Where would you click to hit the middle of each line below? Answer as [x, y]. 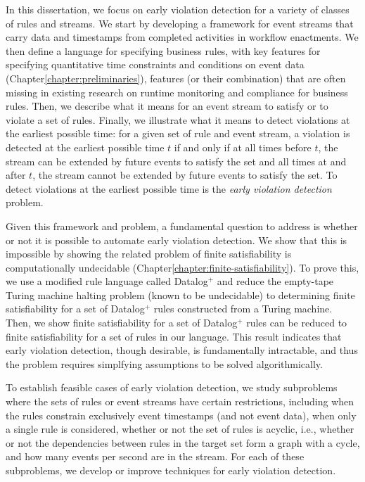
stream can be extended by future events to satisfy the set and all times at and [176, 161]
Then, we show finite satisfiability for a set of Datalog [122, 323]
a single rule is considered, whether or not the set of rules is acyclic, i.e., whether [180, 429]
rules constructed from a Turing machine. [243, 309]
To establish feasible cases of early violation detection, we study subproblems [172, 387]
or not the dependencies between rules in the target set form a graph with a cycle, [183, 442]
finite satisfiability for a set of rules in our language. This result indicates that [174, 336]
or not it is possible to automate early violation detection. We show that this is [177, 240]
